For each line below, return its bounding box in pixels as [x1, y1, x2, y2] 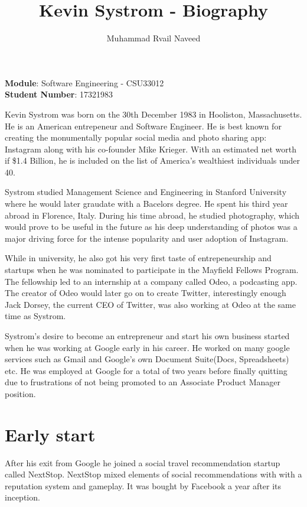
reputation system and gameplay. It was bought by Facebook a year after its [5, 479, 282, 492]
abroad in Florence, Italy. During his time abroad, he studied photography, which [5, 209, 299, 221]
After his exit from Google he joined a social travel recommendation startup [5, 456, 280, 469]
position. [5, 387, 36, 399]
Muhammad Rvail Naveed [106, 32, 201, 44]
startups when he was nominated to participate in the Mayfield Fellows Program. [5, 264, 299, 276]
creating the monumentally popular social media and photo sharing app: [5, 131, 267, 144]
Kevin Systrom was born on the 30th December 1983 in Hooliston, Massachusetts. [5, 108, 302, 120]
